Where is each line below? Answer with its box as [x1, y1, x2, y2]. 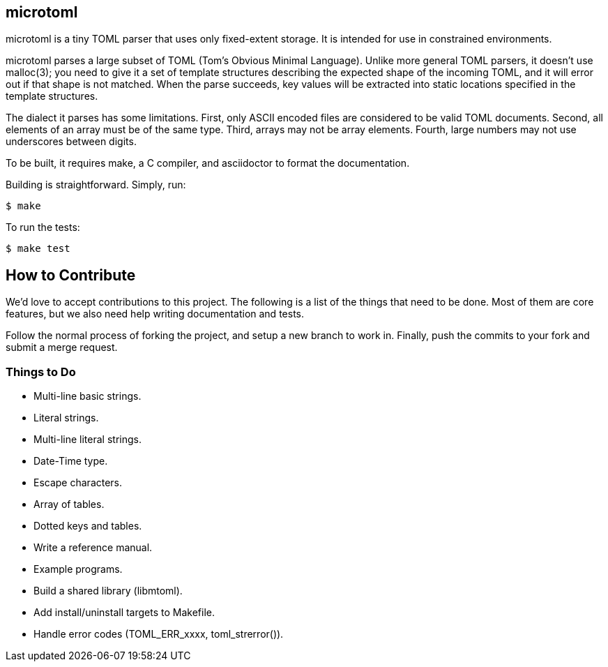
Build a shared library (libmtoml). [33, 585, 183, 597]
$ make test [6, 243, 70, 255]
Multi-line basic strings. [33, 390, 142, 403]
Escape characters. [33, 477, 123, 489]
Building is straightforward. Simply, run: [6, 179, 186, 191]
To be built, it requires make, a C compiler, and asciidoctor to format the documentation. [6, 157, 410, 170]
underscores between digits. [6, 135, 137, 148]
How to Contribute [6, 266, 136, 284]
